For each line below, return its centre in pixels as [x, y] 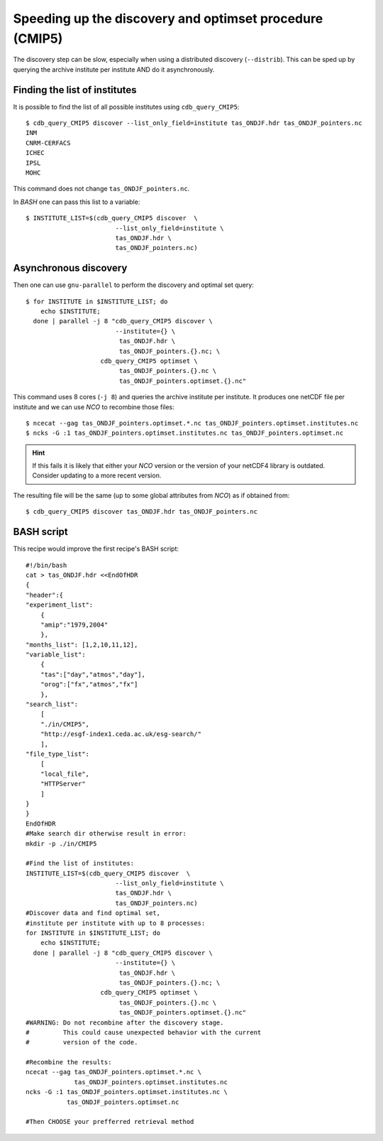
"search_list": [52, 704]
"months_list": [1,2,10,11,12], [82, 644]
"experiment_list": [60, 605]
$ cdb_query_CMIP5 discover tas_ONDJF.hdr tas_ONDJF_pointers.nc [142, 512]
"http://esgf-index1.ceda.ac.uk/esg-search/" [121, 734]
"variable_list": [56, 655]
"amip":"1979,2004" [74, 624]
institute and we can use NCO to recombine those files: [94, 407]
